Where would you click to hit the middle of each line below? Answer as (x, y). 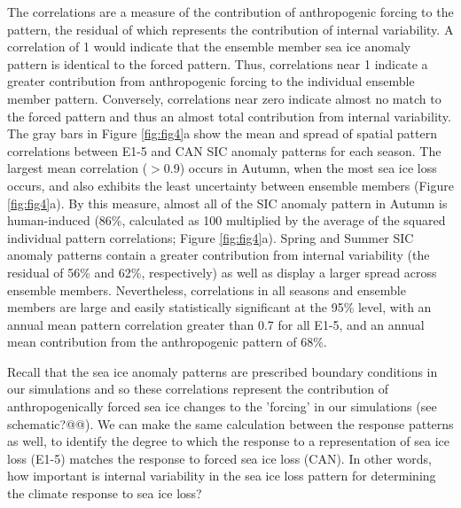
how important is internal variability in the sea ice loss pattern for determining (222, 476)
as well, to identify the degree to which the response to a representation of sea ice (229, 441)
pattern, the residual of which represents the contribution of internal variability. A (230, 29)
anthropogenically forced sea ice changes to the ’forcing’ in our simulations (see (222, 406)
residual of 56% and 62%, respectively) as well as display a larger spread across (222, 272)
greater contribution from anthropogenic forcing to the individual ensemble (211, 81)
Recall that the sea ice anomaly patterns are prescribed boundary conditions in (223, 371)
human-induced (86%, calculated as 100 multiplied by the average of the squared (227, 220)
